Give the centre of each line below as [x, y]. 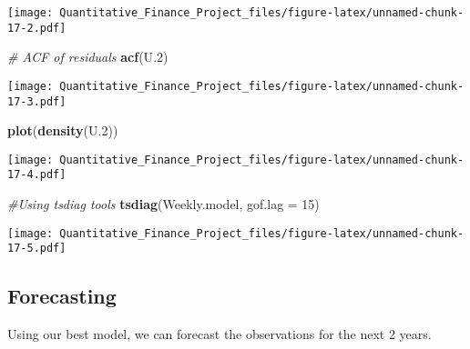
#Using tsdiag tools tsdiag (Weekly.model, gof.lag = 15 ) [163, 204]
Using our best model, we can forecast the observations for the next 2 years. [220, 334]
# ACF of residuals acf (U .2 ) [88, 57]
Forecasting [62, 296]
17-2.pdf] [37, 28]
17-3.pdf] [37, 101]
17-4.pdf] [37, 175]
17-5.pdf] [37, 249]
